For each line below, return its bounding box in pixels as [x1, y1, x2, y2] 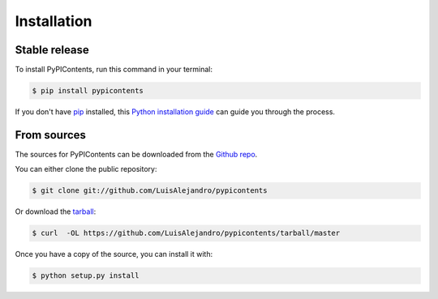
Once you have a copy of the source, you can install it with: [15, 250, 213, 259]
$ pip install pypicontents [32, 86, 144, 96]
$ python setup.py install [32, 271, 140, 280]
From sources [15, 128, 87, 142]
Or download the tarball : [15, 207, 97, 216]
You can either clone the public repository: [15, 164, 157, 174]
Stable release [15, 43, 89, 57]
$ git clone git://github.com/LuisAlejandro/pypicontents [32, 186, 268, 195]
